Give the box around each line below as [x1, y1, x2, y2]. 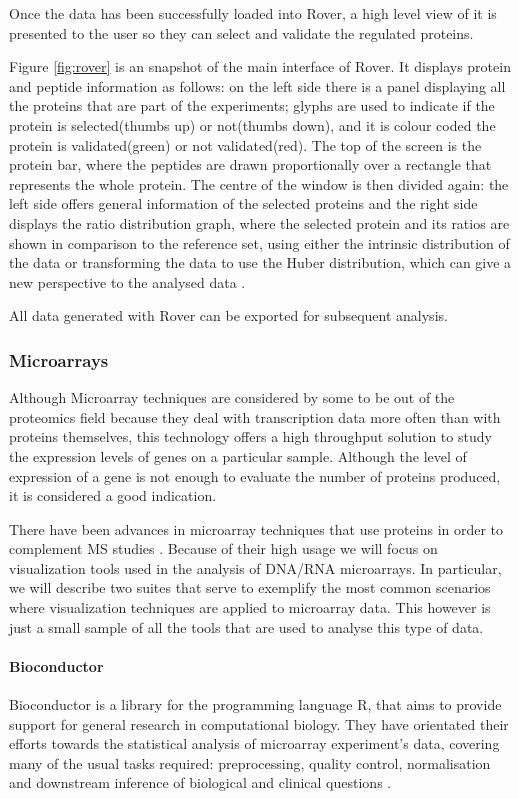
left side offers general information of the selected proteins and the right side [9, 193, 478, 214]
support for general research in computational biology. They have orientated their [9, 713, 509, 734]
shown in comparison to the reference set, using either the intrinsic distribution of [9, 232, 510, 253]
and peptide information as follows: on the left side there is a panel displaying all [9, 75, 506, 96]
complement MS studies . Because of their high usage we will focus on [9, 538, 438, 559]
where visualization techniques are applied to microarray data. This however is [9, 597, 491, 618]
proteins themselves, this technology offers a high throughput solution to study [9, 426, 492, 447]
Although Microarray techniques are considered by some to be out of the [9, 387, 455, 408]
